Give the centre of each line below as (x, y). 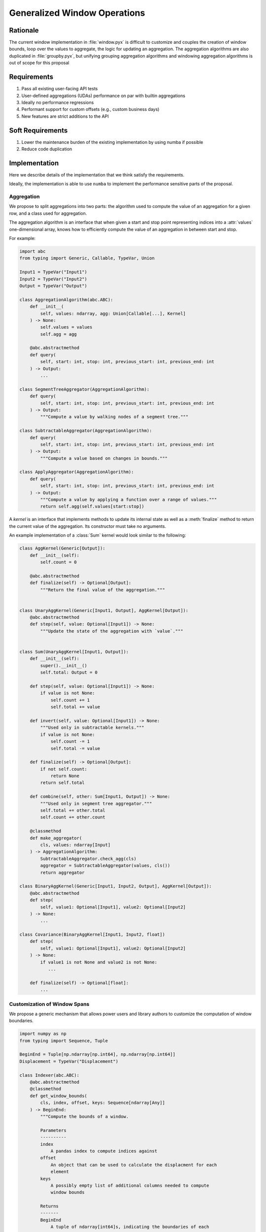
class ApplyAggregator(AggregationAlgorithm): (77, 472)
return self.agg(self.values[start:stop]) (92, 507)
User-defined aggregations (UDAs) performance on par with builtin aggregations (103, 96)
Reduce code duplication (47, 149)
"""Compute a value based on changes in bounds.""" (104, 458)
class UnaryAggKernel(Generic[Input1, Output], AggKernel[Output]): (104, 610)
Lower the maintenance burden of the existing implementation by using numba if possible (112, 142)
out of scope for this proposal (39, 63)
